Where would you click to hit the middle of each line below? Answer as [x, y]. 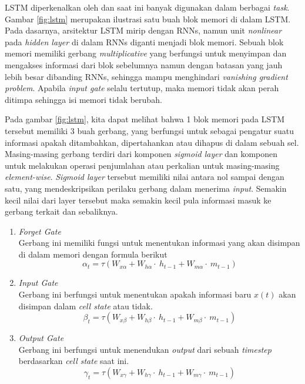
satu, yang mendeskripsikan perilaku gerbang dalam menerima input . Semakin [146, 188]
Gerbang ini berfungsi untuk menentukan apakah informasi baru [135, 294]
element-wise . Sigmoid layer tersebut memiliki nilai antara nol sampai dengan [145, 177]
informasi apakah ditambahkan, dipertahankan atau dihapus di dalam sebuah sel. [152, 142]
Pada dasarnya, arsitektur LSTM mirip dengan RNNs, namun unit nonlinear [143, 30]
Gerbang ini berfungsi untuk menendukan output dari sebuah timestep [145, 349]
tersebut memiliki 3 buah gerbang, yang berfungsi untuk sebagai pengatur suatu [150, 130]
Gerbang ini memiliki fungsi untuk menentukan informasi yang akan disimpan [159, 243]
